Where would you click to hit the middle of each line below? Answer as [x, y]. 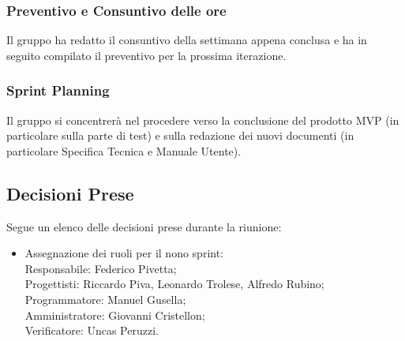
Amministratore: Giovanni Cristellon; [115, 315]
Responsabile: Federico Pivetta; [101, 268]
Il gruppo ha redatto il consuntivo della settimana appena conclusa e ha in [187, 40]
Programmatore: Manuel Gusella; [105, 299]
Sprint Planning [58, 90]
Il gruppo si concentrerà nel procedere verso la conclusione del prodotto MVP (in [203, 120]
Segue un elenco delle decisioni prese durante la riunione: [144, 226]
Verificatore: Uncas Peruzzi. [92, 330]
